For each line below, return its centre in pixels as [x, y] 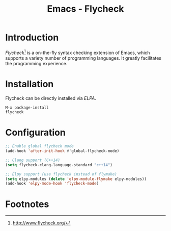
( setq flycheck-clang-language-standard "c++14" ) [59, 165]
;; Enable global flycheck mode [39, 146]
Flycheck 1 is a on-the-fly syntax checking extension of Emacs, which [78, 52]
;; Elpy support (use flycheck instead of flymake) [61, 174]
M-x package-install [27, 108]
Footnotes [27, 204]
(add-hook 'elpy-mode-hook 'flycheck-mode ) [52, 184]
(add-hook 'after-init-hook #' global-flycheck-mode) [62, 151]
